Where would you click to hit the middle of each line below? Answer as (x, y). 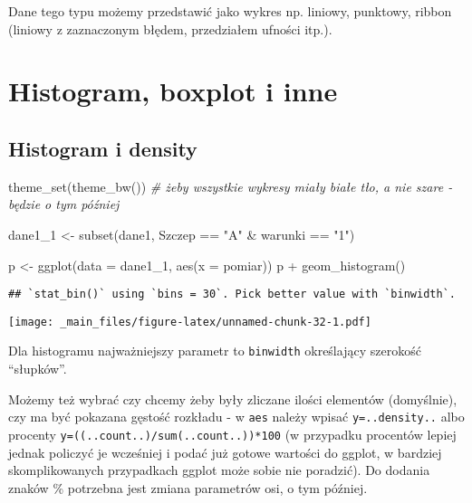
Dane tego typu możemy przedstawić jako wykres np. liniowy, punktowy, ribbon (230, 11)
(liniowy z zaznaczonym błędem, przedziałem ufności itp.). (170, 28)
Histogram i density (103, 148)
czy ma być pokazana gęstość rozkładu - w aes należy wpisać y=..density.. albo (236, 417)
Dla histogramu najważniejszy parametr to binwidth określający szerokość (215, 351)
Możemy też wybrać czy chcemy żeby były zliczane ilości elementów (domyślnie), (233, 399)
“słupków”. (38, 369)
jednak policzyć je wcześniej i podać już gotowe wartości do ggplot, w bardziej (225, 452)
